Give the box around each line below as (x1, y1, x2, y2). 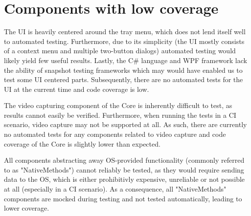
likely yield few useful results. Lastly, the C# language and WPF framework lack (4, 55, 247, 65)
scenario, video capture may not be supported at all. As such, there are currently (4, 119, 247, 130)
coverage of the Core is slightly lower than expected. (4, 138, 160, 149)
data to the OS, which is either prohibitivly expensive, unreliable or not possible (4, 174, 245, 184)
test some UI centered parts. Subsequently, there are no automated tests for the (4, 74, 243, 85)
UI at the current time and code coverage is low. (4, 84, 149, 94)
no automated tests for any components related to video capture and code (4, 129, 226, 139)
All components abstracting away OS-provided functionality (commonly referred (4, 155, 245, 165)
